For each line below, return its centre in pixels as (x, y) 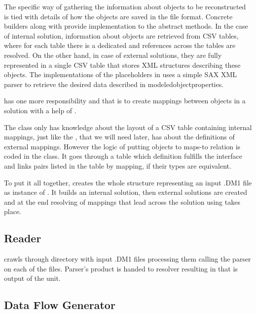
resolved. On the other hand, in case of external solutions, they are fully (113, 55)
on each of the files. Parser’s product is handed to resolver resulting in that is (121, 268)
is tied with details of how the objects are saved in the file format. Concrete (118, 16)
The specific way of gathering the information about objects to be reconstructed (125, 6)
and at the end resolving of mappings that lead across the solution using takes (122, 201)
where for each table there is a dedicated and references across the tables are (120, 45)
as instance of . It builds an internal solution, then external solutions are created (126, 192)
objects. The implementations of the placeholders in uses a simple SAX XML (120, 74)
